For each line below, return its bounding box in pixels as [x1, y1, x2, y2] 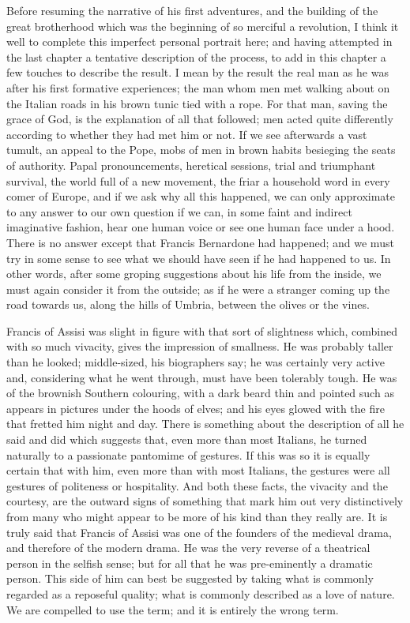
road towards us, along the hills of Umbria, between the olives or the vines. [6, 296, 370, 313]
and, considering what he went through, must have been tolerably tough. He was [6, 369, 397, 385]
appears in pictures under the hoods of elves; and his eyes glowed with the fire [6, 400, 385, 416]
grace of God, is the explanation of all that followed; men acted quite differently [6, 111, 393, 127]
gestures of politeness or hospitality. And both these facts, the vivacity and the [6, 477, 388, 494]
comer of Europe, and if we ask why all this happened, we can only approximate [6, 188, 396, 205]
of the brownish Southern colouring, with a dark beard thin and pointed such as [6, 385, 394, 401]
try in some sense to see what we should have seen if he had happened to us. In [6, 250, 391, 266]
